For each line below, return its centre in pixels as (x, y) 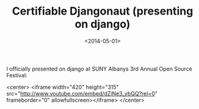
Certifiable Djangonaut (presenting (103, 11)
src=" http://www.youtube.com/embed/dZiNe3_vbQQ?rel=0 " (82, 93)
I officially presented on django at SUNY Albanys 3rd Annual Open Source (99, 69)
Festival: (17, 75)
